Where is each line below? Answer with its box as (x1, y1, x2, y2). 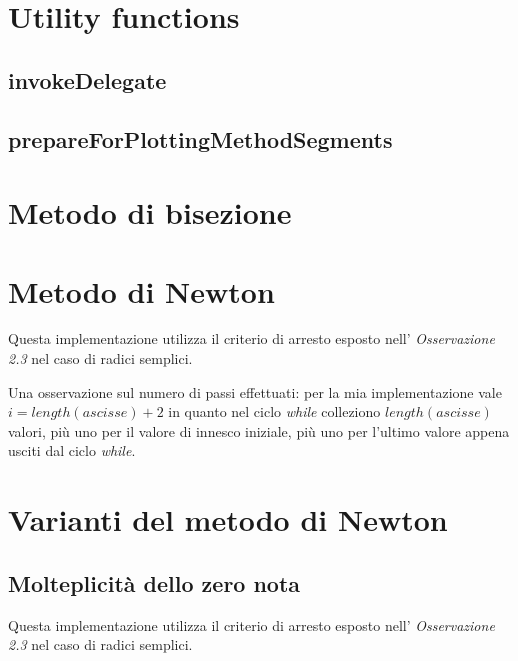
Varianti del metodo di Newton (8, 499, 448, 540)
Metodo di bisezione (8, 192, 292, 233)
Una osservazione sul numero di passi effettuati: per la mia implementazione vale (8, 381, 502, 402)
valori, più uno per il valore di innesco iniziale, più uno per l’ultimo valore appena (8, 420, 510, 441)
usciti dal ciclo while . (8, 440, 136, 461)
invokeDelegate (8, 64, 167, 95)
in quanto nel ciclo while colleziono (168, 401, 381, 422)
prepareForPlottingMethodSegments (8, 123, 393, 154)
